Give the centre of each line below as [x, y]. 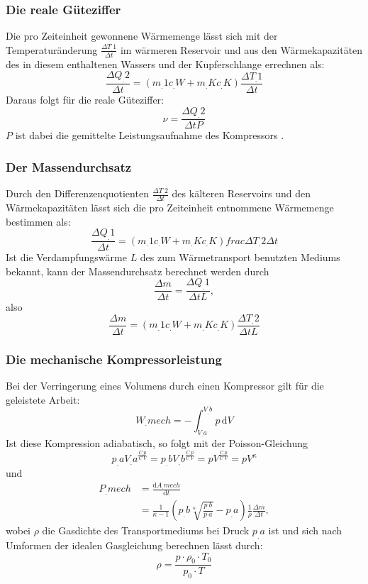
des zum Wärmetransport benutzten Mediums [240, 257]
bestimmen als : [38, 221]
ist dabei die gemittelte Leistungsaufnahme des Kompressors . [150, 135]
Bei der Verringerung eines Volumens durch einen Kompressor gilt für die [165, 386]
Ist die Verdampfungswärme [66, 257]
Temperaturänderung [52, 49]
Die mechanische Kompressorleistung [114, 359]
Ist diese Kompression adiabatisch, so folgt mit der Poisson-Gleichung [157, 442]
